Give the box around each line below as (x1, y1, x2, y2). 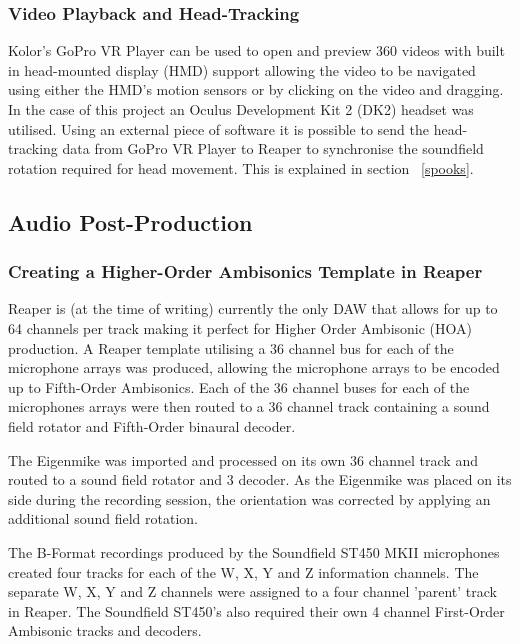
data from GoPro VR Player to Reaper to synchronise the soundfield (62, 138, 484, 159)
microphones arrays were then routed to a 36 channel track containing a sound (8, 396, 490, 417)
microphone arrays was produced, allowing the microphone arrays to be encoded (8, 357, 500, 378)
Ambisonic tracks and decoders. (8, 620, 202, 641)
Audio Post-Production (8, 206, 253, 237)
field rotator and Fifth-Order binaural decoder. (8, 415, 296, 436)
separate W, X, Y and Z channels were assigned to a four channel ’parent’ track (8, 581, 497, 602)
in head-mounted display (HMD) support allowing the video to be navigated (8, 59, 476, 80)
